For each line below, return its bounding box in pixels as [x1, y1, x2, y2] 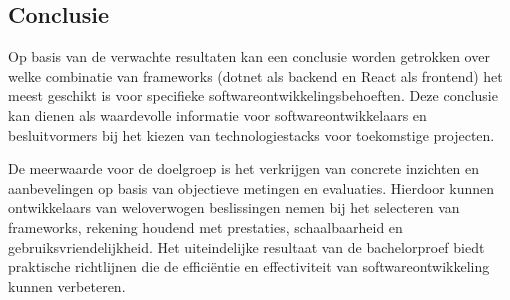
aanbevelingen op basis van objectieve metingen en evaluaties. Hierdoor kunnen [8, 177, 495, 198]
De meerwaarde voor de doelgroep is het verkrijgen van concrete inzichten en [8, 158, 480, 179]
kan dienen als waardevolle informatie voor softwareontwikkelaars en [8, 104, 427, 125]
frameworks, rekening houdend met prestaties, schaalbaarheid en [8, 216, 403, 237]
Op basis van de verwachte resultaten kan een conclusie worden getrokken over [8, 46, 490, 67]
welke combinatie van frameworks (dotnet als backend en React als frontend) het [8, 65, 503, 86]
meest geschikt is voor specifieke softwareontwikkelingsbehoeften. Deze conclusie [8, 85, 498, 106]
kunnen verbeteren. [8, 275, 126, 296]
